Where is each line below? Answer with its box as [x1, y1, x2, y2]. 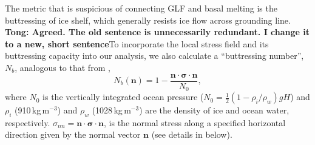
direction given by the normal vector [5, 128, 141, 141]
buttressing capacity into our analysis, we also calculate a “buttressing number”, [5, 49, 304, 62]
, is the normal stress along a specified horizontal [104, 116, 286, 129]
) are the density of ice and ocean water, [139, 104, 290, 116]
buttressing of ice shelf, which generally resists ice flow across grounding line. [5, 13, 291, 26]
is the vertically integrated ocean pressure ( [42, 90, 204, 103]
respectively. [5, 116, 50, 129]
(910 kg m [15, 104, 50, 116]
